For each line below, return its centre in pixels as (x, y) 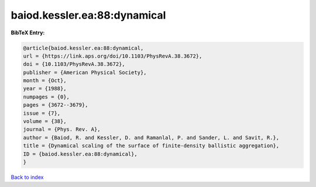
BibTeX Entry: (28, 33)
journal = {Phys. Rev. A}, (62, 129)
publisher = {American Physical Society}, (85, 72)
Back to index (27, 177)
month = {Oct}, (45, 81)
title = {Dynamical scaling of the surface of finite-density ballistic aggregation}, (151, 146)
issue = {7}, (42, 113)
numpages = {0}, (47, 97)
